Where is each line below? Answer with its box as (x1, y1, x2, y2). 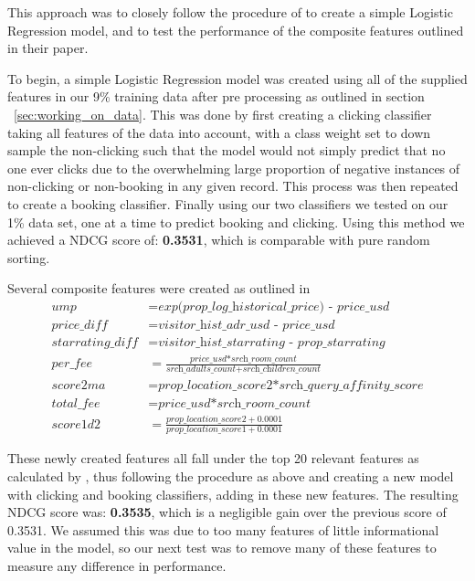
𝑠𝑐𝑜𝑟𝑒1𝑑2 (51, 417, 101, 431)
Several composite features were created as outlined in (7, 279, 311, 298)
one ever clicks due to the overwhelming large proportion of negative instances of (7, 158, 460, 177)
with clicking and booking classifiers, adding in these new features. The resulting (7, 484, 459, 503)
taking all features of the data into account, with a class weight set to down (7, 122, 431, 142)
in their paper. (7, 38, 89, 58)
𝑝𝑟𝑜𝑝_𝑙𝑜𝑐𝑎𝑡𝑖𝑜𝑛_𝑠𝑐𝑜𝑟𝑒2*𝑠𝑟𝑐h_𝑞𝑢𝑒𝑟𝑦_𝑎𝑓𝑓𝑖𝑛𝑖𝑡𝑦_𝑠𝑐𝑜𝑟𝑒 (158, 379, 424, 393)
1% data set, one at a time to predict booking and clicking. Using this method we (7, 212, 465, 231)
